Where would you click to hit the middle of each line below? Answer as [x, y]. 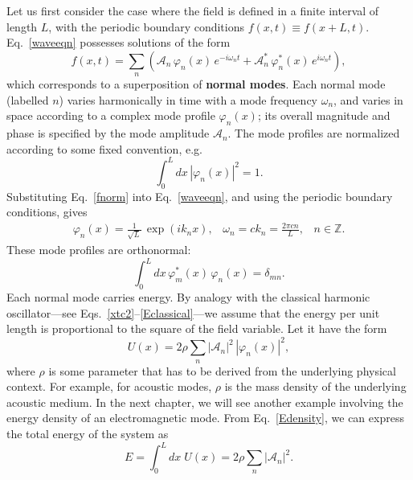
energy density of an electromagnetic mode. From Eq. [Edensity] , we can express [205, 418]
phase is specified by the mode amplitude [108, 133]
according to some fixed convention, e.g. [104, 148]
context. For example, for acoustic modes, [109, 386]
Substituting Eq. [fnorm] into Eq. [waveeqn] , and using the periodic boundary [200, 196]
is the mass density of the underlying [315, 386]
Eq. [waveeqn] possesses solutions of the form [119, 42]
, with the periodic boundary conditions [146, 26]
